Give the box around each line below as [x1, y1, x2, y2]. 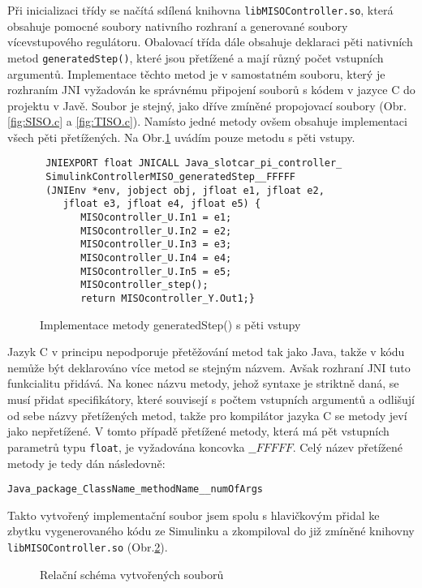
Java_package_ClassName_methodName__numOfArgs [7, 483, 263, 496]
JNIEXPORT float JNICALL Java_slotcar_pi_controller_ [45, 157, 342, 170]
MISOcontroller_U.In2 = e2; [80, 225, 232, 237]
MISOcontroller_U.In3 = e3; [80, 238, 232, 251]
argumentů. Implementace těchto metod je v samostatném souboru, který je [7, 65, 385, 82]
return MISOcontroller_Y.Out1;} [80, 293, 255, 305]
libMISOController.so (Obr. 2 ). [7, 538, 168, 555]
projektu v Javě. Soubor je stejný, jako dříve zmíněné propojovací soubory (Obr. [7, 97, 407, 114]
